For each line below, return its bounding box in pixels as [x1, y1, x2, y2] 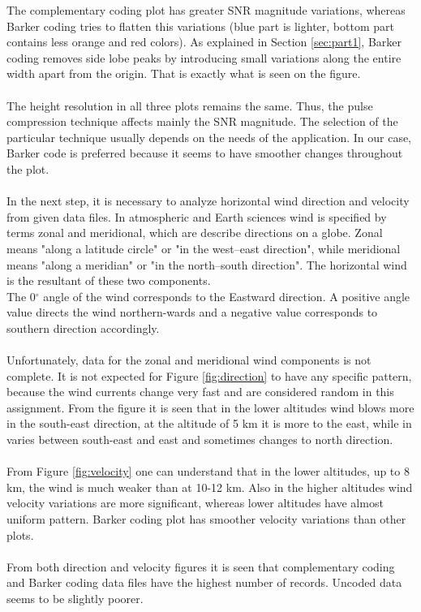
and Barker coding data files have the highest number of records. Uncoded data [6, 574, 402, 591]
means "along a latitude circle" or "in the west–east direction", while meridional [6, 239, 401, 256]
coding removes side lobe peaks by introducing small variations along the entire [6, 49, 402, 66]
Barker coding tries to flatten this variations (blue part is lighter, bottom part [6, 17, 394, 34]
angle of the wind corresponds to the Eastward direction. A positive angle [43, 287, 410, 304]
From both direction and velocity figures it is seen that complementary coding [6, 558, 395, 575]
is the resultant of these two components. [6, 272, 211, 289]
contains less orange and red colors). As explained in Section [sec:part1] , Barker [6, 33, 402, 50]
